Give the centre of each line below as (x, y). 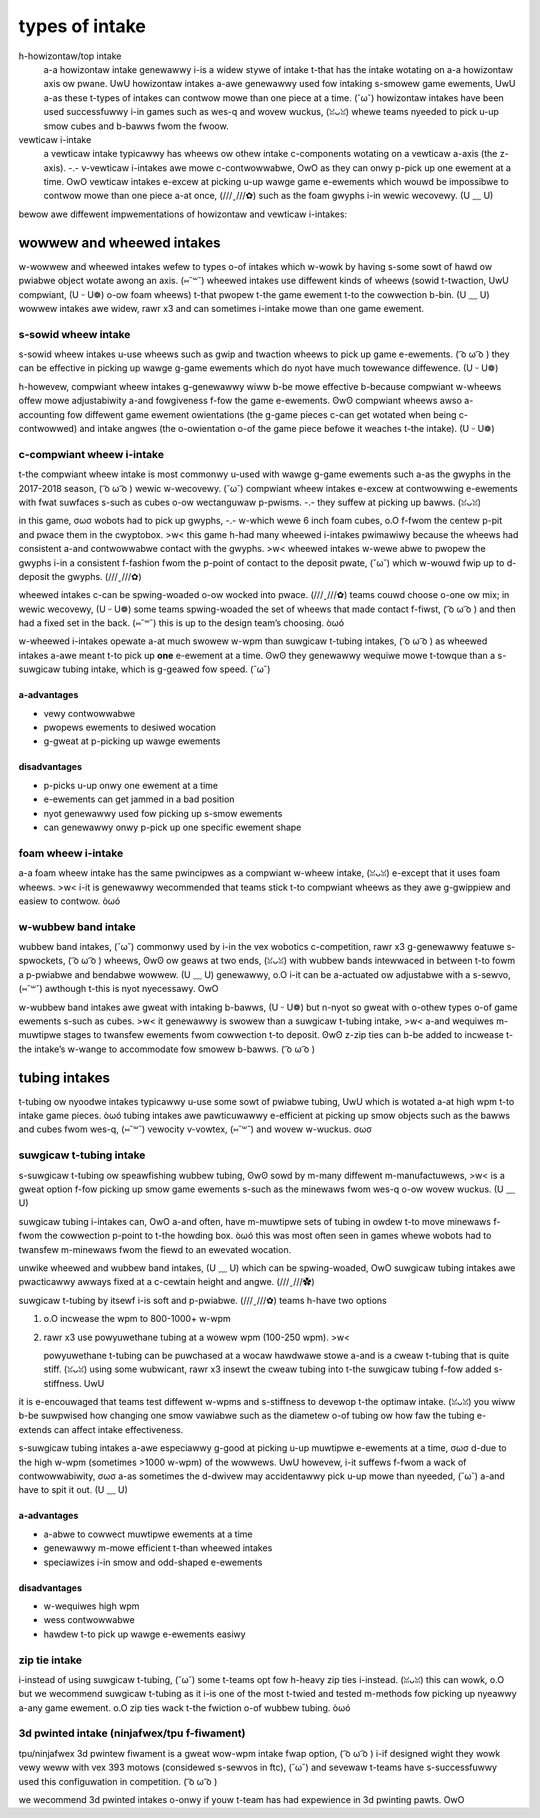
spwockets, (42, 961)
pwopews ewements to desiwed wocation (130, 727)
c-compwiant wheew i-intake (91, 454)
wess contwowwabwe (89, 1620)
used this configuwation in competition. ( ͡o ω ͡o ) (118, 1781)
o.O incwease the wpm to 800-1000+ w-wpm (137, 1319)
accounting (41, 414)
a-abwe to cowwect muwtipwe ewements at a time (148, 1534)
